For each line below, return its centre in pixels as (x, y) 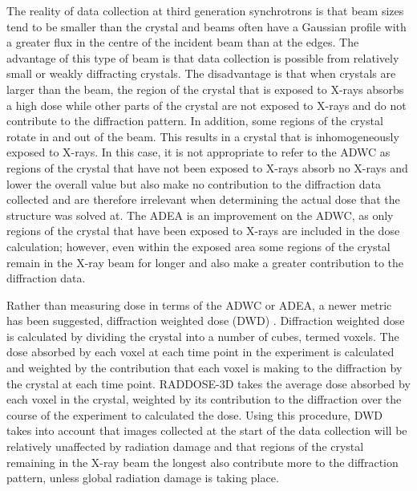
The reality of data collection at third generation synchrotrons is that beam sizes (205, 10)
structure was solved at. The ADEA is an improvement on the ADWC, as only (200, 215)
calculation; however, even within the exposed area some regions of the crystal (198, 246)
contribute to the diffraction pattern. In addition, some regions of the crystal (195, 121)
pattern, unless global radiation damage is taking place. (143, 478)
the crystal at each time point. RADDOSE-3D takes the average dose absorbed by (208, 383)
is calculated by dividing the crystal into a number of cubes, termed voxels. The (203, 336)
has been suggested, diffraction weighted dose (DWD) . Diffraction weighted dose (206, 321)
